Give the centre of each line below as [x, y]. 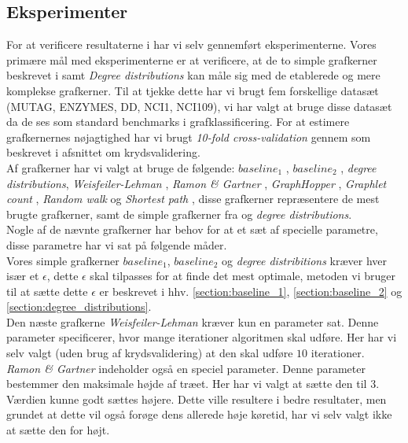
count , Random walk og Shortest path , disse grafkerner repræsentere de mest [193, 199]
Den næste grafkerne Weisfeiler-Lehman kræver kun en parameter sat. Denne [193, 321]
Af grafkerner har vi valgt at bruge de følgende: [121, 167]
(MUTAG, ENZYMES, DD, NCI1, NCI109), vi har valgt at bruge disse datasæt [199, 106]
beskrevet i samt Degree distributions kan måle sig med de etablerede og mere [193, 75]
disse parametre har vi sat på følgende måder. [117, 244]
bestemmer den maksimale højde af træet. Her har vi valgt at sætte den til [187, 384]
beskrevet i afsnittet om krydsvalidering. [103, 152]
